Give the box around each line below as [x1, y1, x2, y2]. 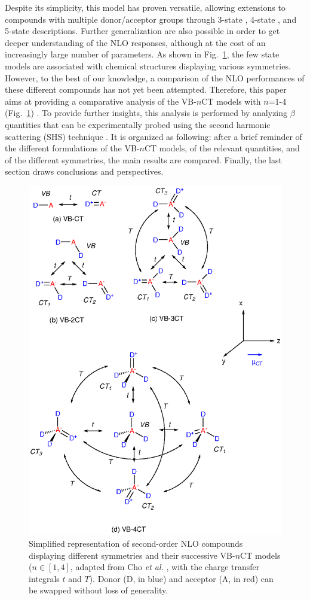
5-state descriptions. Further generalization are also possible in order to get [5, 25, 280, 37]
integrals [29, 572, 60, 584]
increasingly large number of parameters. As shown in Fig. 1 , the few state [5, 48, 280, 60]
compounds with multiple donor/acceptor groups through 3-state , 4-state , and [5, 13, 297, 25]
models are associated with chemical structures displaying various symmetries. [5, 59, 291, 72]
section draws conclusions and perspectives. [5, 165, 164, 178]
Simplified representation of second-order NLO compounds [29, 537, 243, 550]
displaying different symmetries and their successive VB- [29, 549, 235, 561]
